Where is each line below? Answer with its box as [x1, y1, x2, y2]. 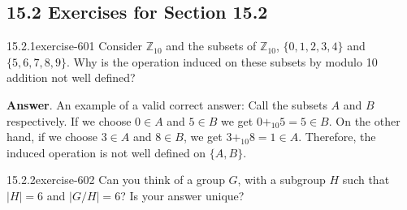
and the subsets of [166, 37, 257, 54]
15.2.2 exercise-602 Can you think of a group [6, 171, 225, 188]
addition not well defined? [6, 69, 136, 86]
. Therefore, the [298, 128, 376, 145]
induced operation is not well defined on [6, 144, 206, 161]
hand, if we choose [6, 128, 98, 145]
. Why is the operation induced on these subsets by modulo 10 [66, 53, 378, 70]
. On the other [328, 112, 401, 129]
